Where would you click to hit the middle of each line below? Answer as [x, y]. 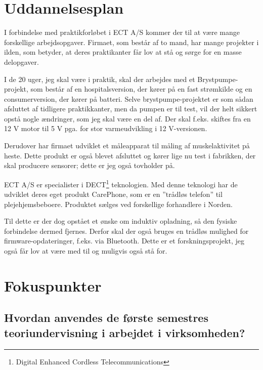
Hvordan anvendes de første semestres [106, 318]
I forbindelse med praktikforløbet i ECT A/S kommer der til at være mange [122, 32]
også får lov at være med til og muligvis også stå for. [86, 251]
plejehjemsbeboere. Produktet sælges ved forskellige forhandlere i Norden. [118, 204]
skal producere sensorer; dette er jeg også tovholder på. [90, 165]
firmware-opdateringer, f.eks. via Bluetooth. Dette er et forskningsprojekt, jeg [124, 241]
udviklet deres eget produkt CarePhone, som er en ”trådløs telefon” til [113, 194]
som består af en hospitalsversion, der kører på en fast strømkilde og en [141, 89]
